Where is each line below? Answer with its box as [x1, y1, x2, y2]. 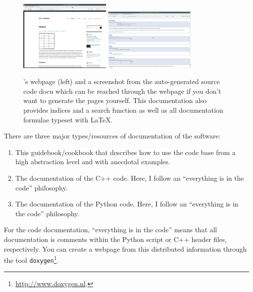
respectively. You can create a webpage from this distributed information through [4, 243, 247, 254]
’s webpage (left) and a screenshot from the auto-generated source [23, 76, 220, 86]
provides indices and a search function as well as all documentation [23, 105, 223, 115]
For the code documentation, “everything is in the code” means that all [4, 224, 217, 235]
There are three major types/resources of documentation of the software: [4, 131, 221, 141]
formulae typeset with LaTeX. [23, 114, 113, 124]
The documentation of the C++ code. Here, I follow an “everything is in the [15, 173, 244, 183]
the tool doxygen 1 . [4, 254, 59, 265]
